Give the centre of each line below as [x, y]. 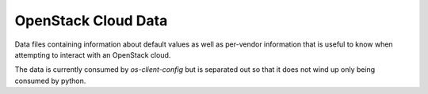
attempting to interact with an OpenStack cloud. [93, 55]
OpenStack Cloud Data [91, 21]
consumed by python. [50, 81]
